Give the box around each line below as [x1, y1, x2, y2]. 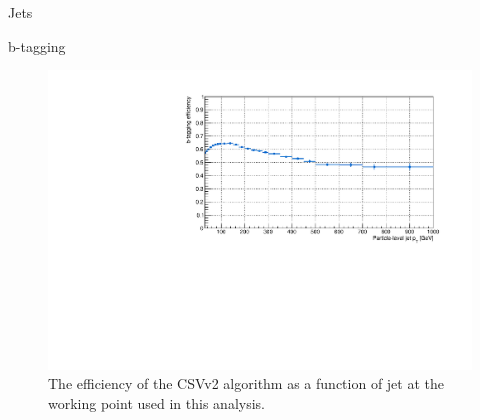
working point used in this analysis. [48, 393, 265, 414]
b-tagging [8, 35, 66, 56]
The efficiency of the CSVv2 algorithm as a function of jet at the [48, 373, 444, 394]
